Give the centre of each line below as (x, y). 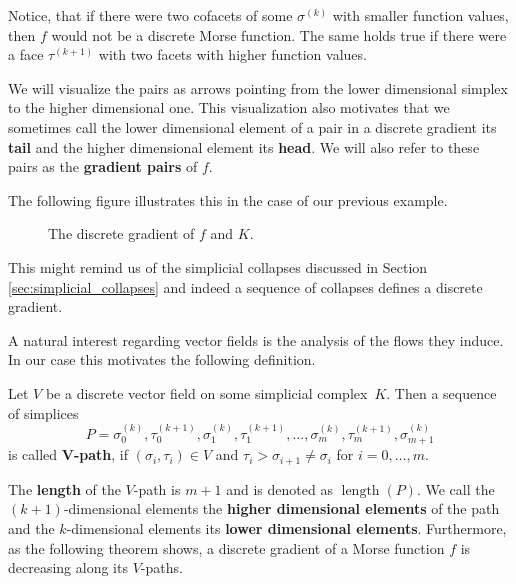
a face (26, 54)
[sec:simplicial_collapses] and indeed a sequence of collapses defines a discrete (245, 286)
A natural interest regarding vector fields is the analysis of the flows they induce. (256, 339)
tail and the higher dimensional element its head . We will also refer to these (244, 146)
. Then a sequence (441, 392)
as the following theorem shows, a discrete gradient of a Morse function (226, 547)
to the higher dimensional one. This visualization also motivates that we (229, 107)
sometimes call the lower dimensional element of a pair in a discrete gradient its (252, 126)
